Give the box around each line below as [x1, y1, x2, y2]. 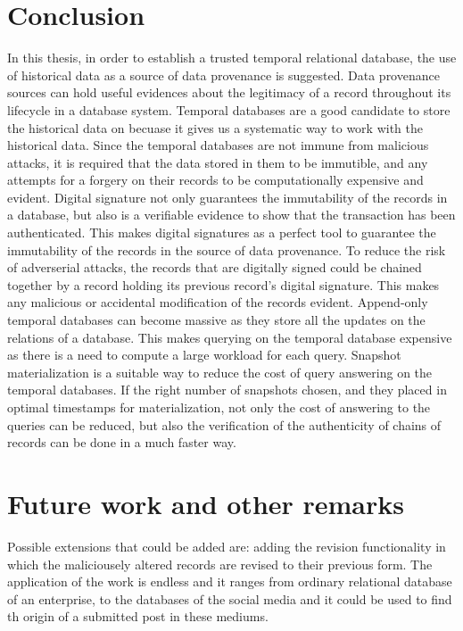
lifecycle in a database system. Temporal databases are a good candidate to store [7, 100, 451, 119]
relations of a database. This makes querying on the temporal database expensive [7, 328, 452, 346]
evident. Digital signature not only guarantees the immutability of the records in [7, 187, 448, 206]
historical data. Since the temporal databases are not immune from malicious [7, 136, 429, 154]
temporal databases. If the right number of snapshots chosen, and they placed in [7, 380, 447, 399]
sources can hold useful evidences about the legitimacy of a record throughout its [7, 83, 451, 102]
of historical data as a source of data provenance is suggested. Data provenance [7, 65, 440, 84]
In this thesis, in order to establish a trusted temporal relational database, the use [7, 48, 457, 67]
